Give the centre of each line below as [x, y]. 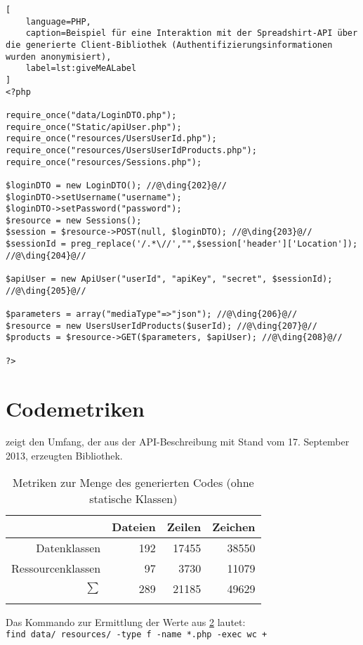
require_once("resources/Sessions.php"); [104, 162]
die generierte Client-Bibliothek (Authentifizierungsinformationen [169, 45]
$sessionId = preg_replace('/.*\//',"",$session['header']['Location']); [182, 244]
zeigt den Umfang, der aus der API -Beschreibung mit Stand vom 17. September [178, 442]
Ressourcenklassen [56, 568]
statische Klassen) [133, 498]
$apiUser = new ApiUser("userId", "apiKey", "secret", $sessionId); [169, 279]
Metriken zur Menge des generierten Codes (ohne [133, 482]
